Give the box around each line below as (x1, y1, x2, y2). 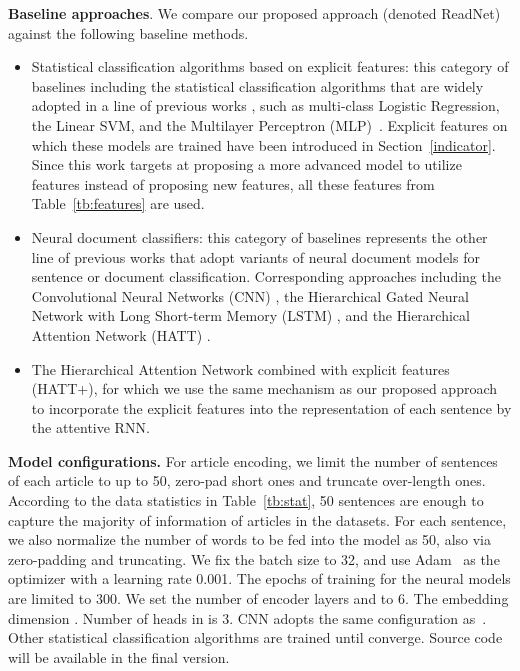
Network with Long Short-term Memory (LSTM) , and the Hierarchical (31, 305, 470, 326)
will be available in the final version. (8, 646, 230, 667)
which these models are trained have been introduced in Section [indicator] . (31, 134, 496, 155)
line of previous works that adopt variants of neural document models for (31, 246, 480, 267)
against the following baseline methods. (8, 22, 249, 43)
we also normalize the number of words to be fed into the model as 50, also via (8, 529, 491, 550)
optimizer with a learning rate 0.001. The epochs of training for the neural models (8, 568, 511, 589)
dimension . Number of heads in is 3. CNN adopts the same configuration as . (8, 607, 487, 628)
